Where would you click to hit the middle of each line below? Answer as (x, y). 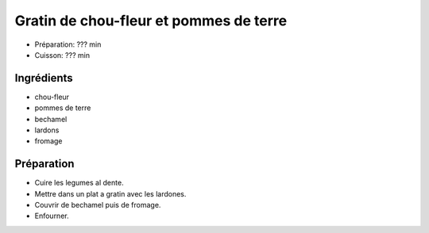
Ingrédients (44, 78)
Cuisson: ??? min (62, 55)
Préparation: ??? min (68, 44)
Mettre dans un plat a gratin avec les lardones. (110, 193)
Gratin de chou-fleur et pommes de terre (151, 21)
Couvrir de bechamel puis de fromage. (98, 205)
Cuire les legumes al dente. (79, 183)
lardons (47, 130)
